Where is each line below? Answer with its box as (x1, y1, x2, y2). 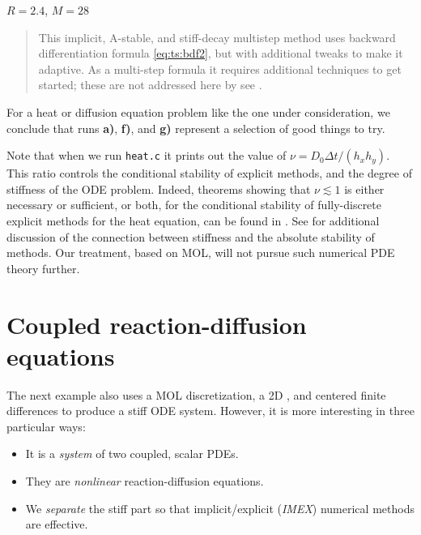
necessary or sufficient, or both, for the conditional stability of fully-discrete (6, 196, 381, 213)
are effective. (25, 516, 88, 533)
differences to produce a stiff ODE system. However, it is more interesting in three (6, 402, 415, 419)
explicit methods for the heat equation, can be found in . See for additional (6, 212, 380, 229)
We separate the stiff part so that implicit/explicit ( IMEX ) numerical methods (25, 499, 415, 516)
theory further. (6, 259, 80, 276)
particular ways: (6, 417, 86, 434)
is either (344, 180, 385, 197)
